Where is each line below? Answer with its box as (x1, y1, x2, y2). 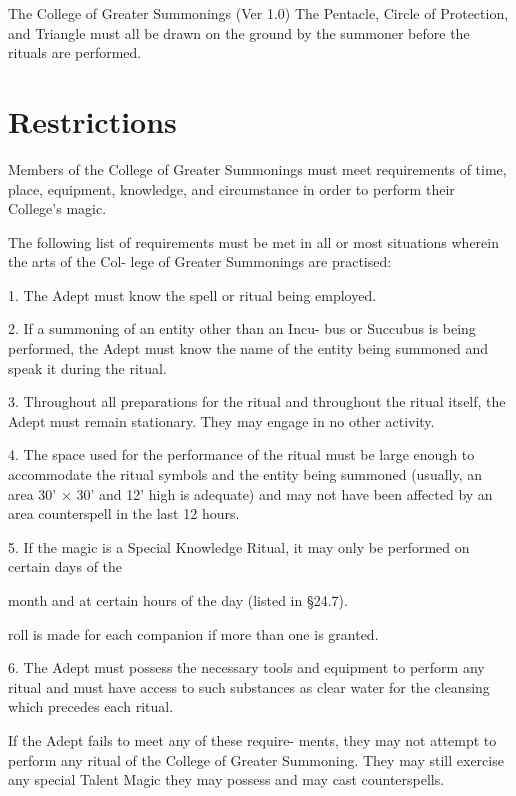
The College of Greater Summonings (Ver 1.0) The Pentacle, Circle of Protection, (8, 3, 509, 23)
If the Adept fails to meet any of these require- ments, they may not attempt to (8, 729, 497, 750)
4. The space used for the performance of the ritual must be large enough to (8, 444, 475, 465)
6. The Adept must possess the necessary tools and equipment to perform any (8, 657, 485, 678)
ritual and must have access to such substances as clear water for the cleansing (8, 676, 490, 697)
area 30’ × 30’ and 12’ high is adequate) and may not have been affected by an (8, 483, 493, 504)
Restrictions (8, 100, 177, 141)
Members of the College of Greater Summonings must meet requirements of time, (8, 158, 507, 179)
